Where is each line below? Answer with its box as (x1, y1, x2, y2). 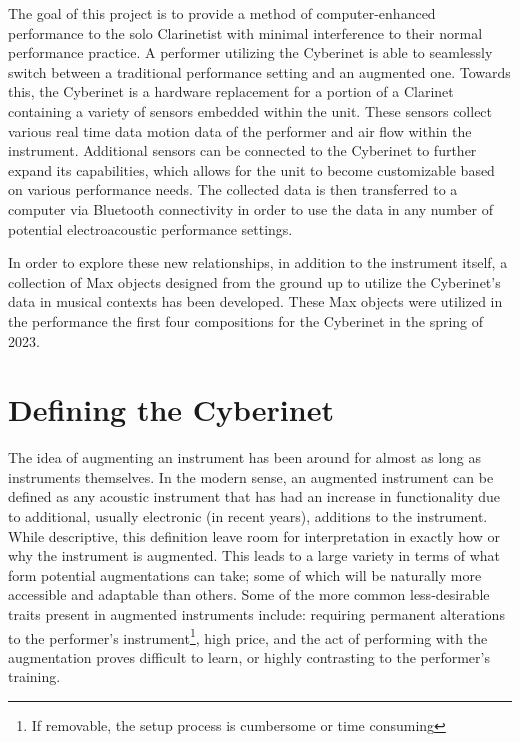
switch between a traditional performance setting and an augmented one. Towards (8, 61, 511, 82)
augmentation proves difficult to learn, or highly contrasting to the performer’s (8, 646, 490, 667)
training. (8, 666, 61, 687)
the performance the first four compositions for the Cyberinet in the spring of (8, 310, 484, 331)
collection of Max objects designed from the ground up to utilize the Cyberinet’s (8, 271, 501, 292)
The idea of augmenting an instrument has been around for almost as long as (8, 447, 482, 468)
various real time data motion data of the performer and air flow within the (8, 120, 472, 141)
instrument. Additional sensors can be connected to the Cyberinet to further (8, 140, 477, 161)
